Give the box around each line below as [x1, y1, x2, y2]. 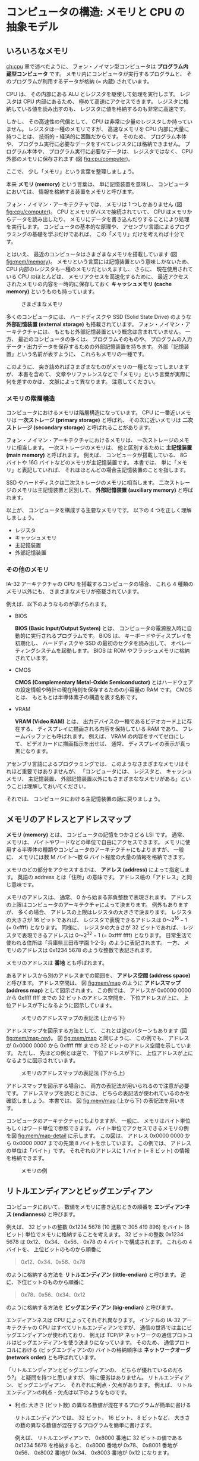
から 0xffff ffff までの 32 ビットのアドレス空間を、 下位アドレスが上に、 [6, 994, 182, 1001]
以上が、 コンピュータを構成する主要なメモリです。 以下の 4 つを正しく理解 [6, 507, 192, 514]
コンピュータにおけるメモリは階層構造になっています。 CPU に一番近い [6, 409, 181, 416]
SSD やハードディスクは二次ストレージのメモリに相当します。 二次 [6, 479, 170, 486]
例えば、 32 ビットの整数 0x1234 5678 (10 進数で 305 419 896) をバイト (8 [6, 1223, 190, 1230]
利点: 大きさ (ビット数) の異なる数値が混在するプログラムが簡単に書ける [14, 1401, 191, 1409]
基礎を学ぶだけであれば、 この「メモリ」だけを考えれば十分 [31, 231, 179, 237]
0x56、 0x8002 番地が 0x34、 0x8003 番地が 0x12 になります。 [14, 1449, 173, 1456]
